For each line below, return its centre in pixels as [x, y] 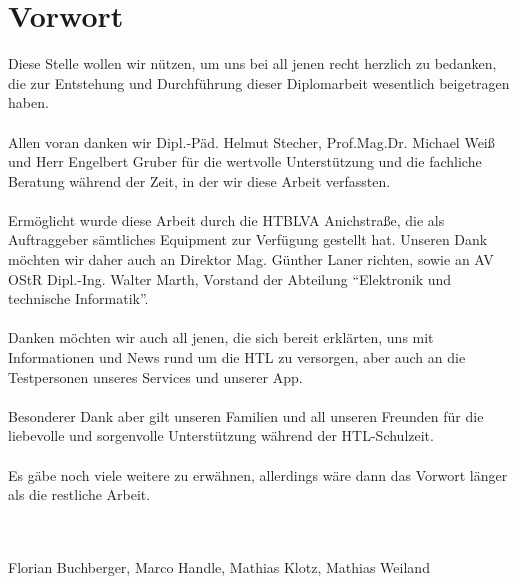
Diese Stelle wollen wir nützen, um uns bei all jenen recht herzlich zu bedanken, [252, 63]
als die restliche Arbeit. [79, 494]
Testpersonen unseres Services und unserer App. [155, 376]
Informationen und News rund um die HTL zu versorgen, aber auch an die [237, 357]
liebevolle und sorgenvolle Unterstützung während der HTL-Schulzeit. [221, 435]
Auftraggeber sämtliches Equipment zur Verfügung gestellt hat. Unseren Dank [248, 239]
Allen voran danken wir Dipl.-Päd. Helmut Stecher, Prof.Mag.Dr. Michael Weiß [251, 141]
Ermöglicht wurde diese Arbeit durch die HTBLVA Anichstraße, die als [226, 219]
